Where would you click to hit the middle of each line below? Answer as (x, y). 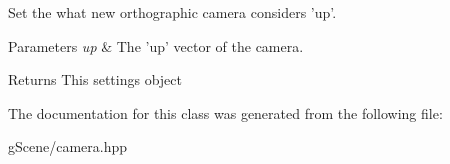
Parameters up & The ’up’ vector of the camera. (156, 45)
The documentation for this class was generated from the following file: (225, 112)
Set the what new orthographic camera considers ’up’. (172, 12)
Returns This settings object (95, 79)
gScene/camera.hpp (68, 146)
